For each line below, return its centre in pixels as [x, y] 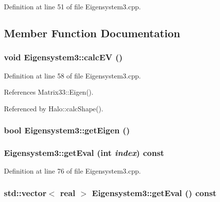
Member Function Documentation [92, 33]
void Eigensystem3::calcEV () [63, 57]
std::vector [25, 192]
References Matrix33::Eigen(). [49, 92]
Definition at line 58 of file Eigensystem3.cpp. [72, 75]
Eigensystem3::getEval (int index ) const [84, 153]
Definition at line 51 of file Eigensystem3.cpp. [72, 6]
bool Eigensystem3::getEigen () [67, 130]
